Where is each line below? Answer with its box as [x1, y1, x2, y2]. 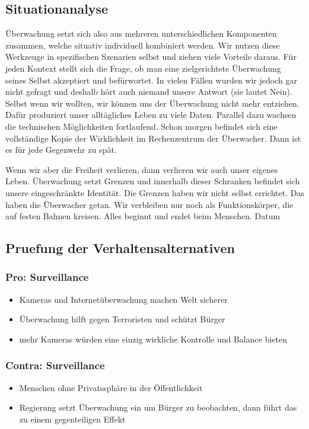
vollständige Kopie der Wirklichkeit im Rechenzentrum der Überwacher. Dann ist [5, 132, 301, 144]
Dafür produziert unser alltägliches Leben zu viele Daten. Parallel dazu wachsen [5, 108, 297, 121]
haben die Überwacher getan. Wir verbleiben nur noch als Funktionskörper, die [5, 198, 294, 210]
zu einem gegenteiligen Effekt [19, 412, 126, 425]
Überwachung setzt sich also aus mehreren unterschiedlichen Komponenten [5, 27, 277, 40]
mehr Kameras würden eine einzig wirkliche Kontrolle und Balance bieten [19, 332, 287, 345]
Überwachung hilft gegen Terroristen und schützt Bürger [19, 313, 225, 325]
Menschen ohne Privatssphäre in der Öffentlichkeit [19, 381, 203, 393]
